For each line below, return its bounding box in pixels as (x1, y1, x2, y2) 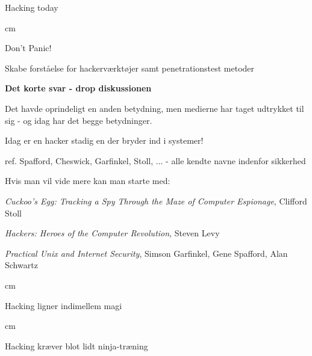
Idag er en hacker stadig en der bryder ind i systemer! (5, 134, 204, 147)
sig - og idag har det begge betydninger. (5, 114, 152, 126)
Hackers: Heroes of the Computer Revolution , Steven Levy (5, 227, 220, 239)
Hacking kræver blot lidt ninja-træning (5, 339, 148, 352)
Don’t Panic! (5, 41, 52, 54)
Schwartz (5, 259, 38, 271)
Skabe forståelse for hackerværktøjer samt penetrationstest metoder (5, 61, 255, 74)
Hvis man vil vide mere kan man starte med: (5, 174, 170, 187)
